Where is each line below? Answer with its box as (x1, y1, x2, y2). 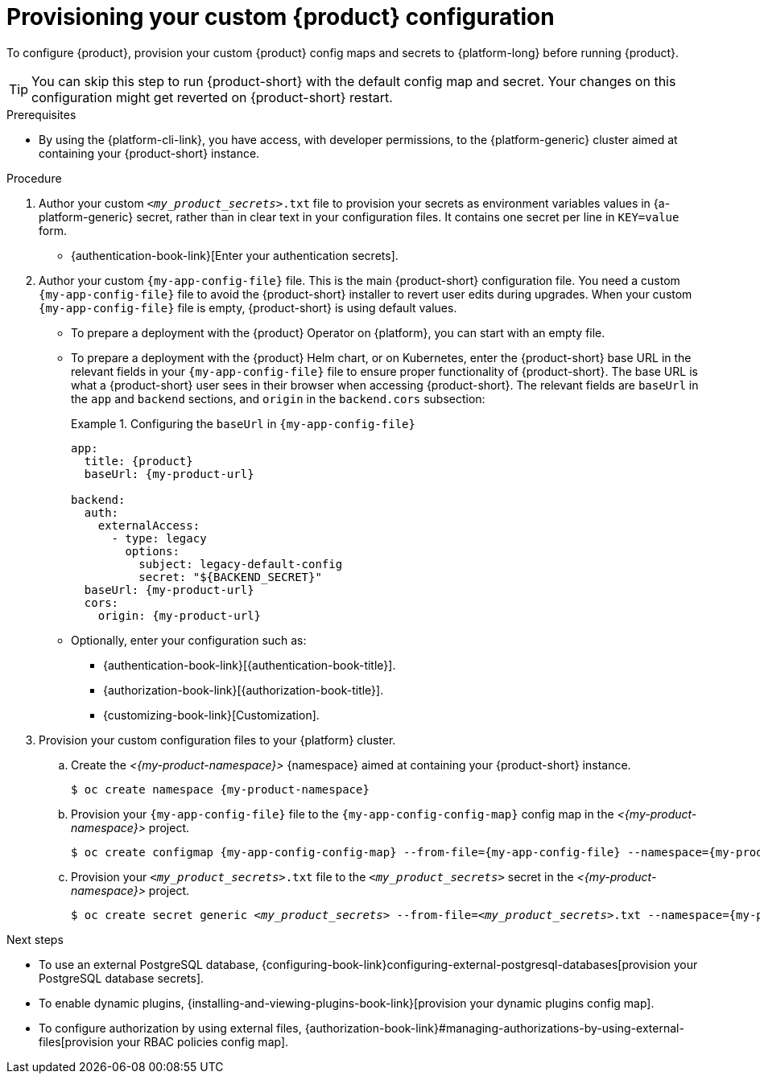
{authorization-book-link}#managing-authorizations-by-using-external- (304, 1020, 684, 1035)
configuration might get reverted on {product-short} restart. (31, 89, 393, 105)
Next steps (6, 932, 64, 946)
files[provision (39, 1034, 114, 1049)
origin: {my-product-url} (97, 608, 262, 622)
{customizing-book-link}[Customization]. (103, 707, 320, 722)
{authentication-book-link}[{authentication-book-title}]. (103, 657, 396, 672)
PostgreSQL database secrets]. (39, 971, 204, 985)
